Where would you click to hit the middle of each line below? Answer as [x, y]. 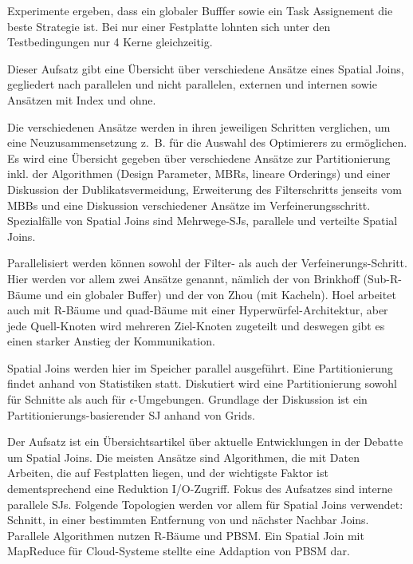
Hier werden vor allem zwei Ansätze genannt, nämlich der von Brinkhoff [183, 278]
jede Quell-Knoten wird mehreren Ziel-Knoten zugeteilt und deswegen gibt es [196, 325]
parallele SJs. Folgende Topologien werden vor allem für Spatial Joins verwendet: [205, 504]
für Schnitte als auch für [67, 399]
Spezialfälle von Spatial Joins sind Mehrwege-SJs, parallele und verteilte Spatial [203, 221]
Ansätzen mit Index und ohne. [82, 99]
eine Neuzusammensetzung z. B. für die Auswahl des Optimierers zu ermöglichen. [207, 142]
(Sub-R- [382, 278]
